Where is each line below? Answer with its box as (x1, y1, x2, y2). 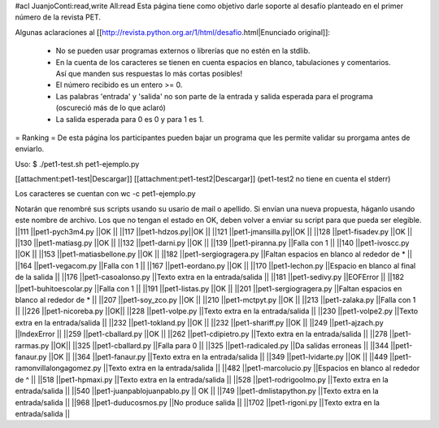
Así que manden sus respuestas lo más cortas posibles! (55, 68, 243, 78)
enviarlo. (15, 144, 45, 154)
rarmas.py (15, 340, 50, 350)
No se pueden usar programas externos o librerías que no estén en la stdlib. (55, 46, 311, 56)
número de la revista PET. (15, 12, 102, 22)
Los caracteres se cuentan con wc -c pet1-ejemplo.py (15, 189, 196, 199)
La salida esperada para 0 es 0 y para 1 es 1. (55, 114, 204, 124)
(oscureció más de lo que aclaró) (55, 103, 167, 113)
